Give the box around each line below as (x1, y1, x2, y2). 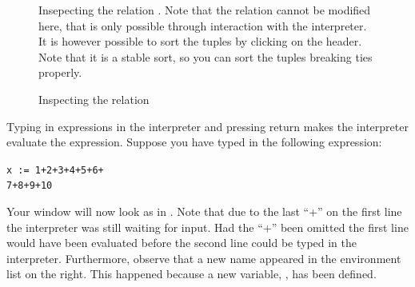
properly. (38, 64, 82, 81)
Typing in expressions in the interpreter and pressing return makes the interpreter (6, 118, 409, 134)
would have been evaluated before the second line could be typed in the (6, 234, 357, 251)
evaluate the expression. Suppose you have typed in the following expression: (6, 134, 382, 150)
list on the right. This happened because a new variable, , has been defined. (6, 265, 377, 282)
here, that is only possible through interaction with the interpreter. (38, 17, 367, 34)
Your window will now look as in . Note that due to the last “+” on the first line (6, 203, 402, 220)
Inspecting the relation (38, 90, 150, 107)
